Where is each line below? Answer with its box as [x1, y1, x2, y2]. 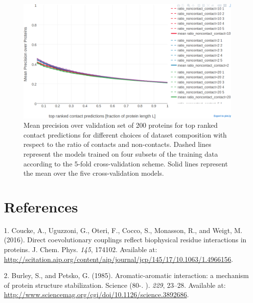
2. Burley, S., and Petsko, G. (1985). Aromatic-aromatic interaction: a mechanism [4, 270, 249, 280]
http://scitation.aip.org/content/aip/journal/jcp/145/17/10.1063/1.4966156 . [4, 254, 233, 264]
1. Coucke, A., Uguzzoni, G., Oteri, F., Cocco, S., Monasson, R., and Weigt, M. [4, 225, 243, 235]
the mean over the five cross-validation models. [23, 168, 164, 178]
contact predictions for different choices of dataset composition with [23, 129, 227, 140]
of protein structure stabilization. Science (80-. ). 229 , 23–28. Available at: [4, 280, 226, 290]
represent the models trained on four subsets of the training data [23, 148, 218, 159]
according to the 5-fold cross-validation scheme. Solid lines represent [23, 158, 228, 168]
